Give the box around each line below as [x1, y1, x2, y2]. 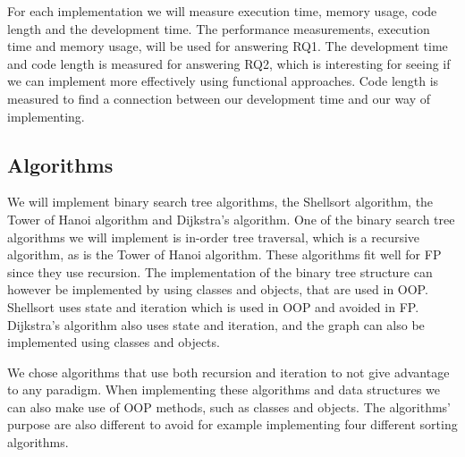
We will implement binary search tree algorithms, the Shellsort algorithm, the [7, 192, 434, 211]
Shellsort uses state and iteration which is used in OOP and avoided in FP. [7, 297, 419, 316]
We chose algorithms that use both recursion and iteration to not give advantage [7, 362, 450, 381]
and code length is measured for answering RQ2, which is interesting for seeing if [7, 54, 451, 72]
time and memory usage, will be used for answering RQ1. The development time [7, 37, 448, 55]
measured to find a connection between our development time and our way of [7, 89, 431, 107]
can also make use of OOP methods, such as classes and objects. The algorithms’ [7, 397, 451, 416]
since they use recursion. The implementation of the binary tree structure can [7, 262, 433, 281]
